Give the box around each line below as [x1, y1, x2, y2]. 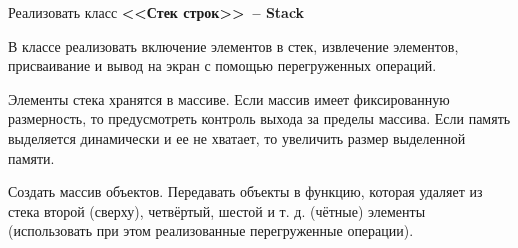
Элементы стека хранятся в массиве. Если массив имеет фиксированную [8, 88, 450, 109]
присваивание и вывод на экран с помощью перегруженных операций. [8, 55, 437, 76]
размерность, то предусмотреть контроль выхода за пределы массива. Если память [8, 108, 511, 129]
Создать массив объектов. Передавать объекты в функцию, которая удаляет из [8, 181, 483, 202]
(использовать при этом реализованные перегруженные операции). [8, 220, 414, 241]
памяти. [8, 147, 55, 168]
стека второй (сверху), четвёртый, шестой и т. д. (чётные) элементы [8, 200, 426, 221]
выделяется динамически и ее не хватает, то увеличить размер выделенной [8, 127, 466, 148]
